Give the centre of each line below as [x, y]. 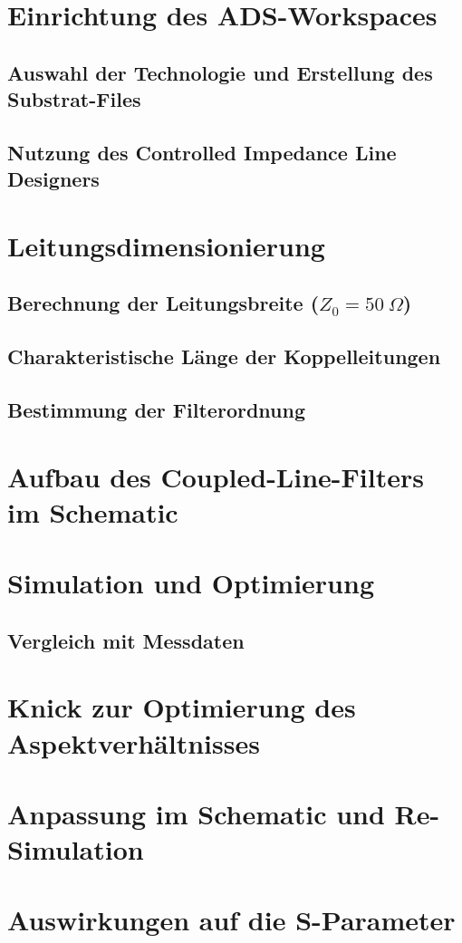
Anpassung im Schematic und [196, 813]
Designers [53, 179]
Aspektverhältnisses [134, 742]
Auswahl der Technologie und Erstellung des [220, 72]
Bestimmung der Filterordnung [156, 410]
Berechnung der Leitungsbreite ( [164, 303]
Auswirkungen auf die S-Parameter [231, 920]
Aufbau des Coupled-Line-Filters [216, 476]
